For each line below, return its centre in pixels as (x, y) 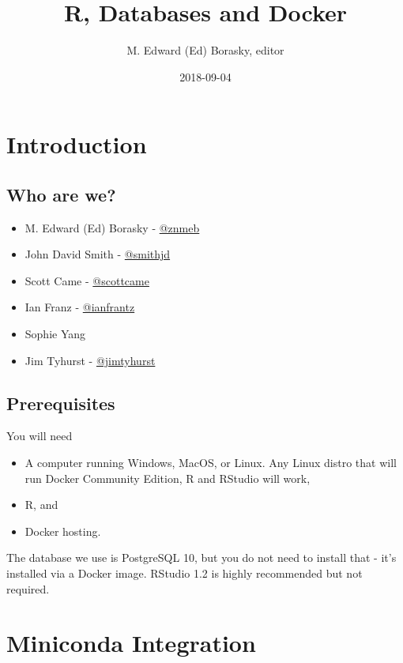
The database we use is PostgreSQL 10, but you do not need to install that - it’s (201, 558)
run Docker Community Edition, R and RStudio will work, (168, 478)
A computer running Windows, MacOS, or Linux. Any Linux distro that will (211, 463)
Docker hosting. (63, 531)
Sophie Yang (55, 334)
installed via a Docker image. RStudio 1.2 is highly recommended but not (185, 573)
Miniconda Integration (131, 643)
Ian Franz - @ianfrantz (80, 307)
